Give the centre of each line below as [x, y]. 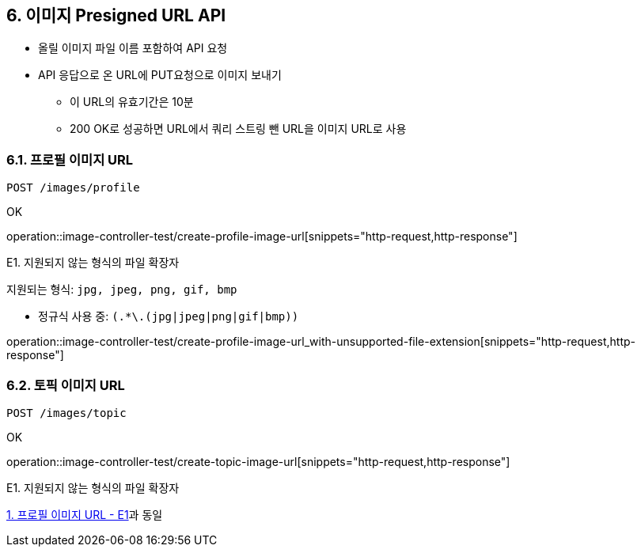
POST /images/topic [66, 413]
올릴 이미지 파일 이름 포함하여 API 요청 [133, 48]
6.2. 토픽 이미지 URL [66, 385]
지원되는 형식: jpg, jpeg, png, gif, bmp [122, 290]
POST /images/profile [73, 188]
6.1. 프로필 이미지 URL [70, 159]
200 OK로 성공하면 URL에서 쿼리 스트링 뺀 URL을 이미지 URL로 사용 [238, 129]
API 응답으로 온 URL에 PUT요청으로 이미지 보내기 [160, 75]
